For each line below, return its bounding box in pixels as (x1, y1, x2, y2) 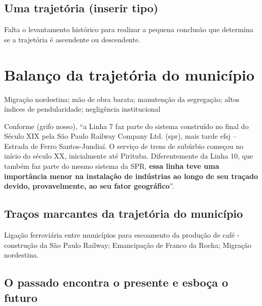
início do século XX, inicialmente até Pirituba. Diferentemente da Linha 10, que (4, 150, 253, 161)
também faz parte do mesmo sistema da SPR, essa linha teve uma (4, 161, 219, 171)
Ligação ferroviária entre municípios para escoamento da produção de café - (4, 229, 240, 240)
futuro (4, 289, 38, 305)
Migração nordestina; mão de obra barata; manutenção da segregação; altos (4, 93, 240, 104)
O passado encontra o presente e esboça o (4, 274, 228, 290)
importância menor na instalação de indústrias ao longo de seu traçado (4, 170, 258, 181)
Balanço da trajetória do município (4, 64, 255, 85)
